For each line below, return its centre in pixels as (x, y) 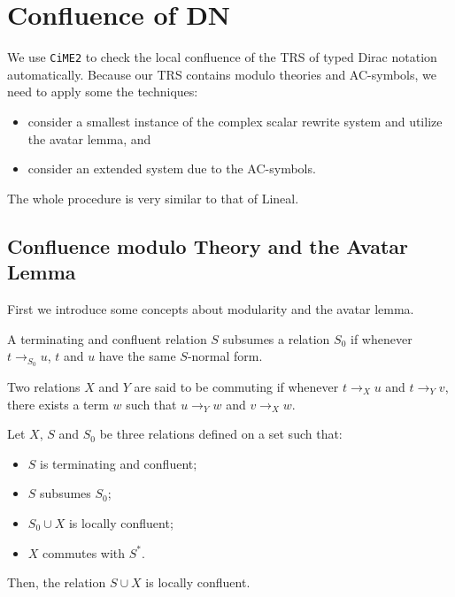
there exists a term (58, 404)
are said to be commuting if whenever (236, 386)
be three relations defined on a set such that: (221, 434)
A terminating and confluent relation (107, 338)
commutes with (84, 552)
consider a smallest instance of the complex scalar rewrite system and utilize (235, 121)
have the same (137, 356)
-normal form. (225, 356)
